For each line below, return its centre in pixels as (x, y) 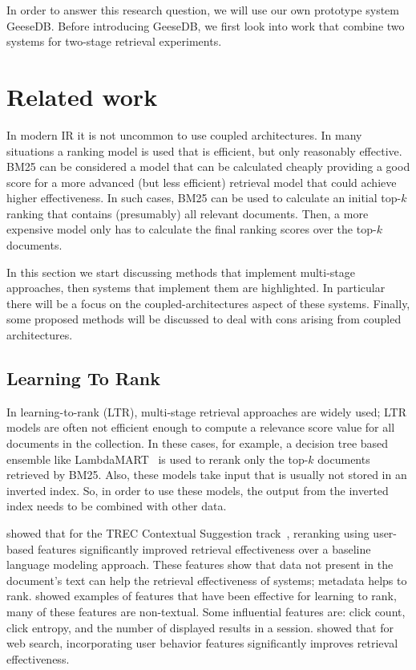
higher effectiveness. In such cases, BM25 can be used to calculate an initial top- (204, 198)
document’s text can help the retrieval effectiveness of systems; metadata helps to (207, 580)
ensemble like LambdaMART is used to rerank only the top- (158, 459)
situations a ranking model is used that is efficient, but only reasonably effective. (204, 150)
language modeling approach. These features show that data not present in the (200, 564)
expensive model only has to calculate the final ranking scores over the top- (192, 229)
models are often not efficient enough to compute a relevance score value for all (201, 427)
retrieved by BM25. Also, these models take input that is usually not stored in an (207, 475)
